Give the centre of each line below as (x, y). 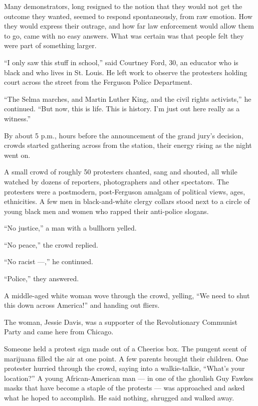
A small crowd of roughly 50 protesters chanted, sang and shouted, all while (121, 172)
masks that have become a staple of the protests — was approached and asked (124, 388)
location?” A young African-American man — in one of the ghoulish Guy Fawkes (129, 378)
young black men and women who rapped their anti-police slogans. (106, 211)
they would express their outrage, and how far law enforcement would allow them (129, 26)
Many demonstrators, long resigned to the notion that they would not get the (123, 6)
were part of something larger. (50, 45)
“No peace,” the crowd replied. (51, 244)
